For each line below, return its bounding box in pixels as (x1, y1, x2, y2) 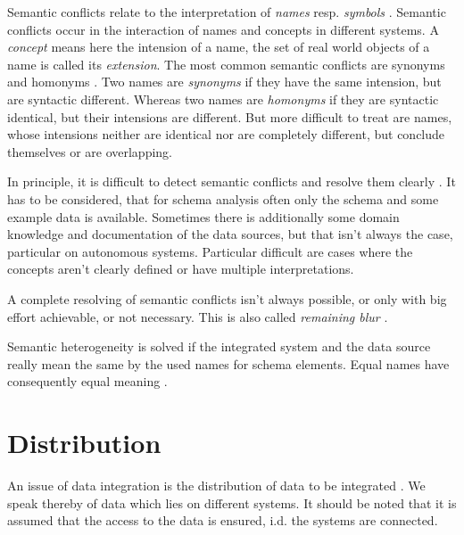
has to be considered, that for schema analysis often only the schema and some (7, 189, 439, 208)
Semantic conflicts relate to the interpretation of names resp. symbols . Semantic (7, 3, 446, 21)
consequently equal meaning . (7, 372, 168, 391)
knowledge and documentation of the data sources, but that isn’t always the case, (7, 225, 453, 243)
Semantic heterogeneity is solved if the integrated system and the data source (7, 337, 431, 356)
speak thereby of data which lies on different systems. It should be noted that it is (7, 493, 457, 512)
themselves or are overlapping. (7, 142, 172, 160)
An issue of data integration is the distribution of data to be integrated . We (7, 476, 426, 494)
